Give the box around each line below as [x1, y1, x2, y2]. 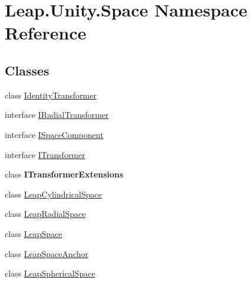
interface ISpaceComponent [5, 128, 104, 140]
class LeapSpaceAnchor [5, 247, 88, 259]
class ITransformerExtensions [5, 168, 124, 180]
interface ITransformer [5, 148, 85, 160]
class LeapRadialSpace [5, 208, 86, 220]
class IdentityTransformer [5, 88, 97, 101]
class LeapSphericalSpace [5, 267, 95, 279]
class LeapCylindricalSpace [5, 187, 102, 200]
